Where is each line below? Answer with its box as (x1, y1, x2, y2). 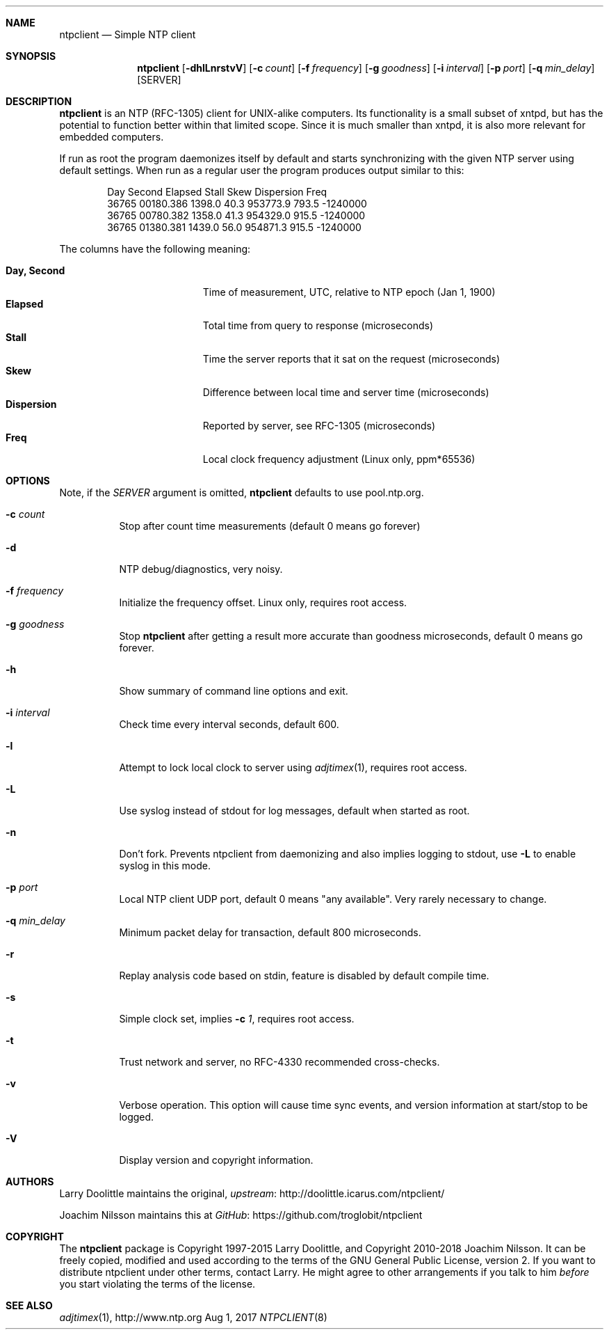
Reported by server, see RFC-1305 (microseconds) (202, 420, 436, 432)
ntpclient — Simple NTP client (59, 29, 196, 40)
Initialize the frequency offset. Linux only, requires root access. (119, 597, 407, 608)
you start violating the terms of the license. (59, 1278, 256, 1290)
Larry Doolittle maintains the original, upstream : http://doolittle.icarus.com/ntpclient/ (59, 1187, 445, 1199)
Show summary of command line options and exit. (119, 685, 348, 697)
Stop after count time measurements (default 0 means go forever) (119, 520, 421, 532)
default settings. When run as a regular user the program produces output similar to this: (59, 164, 464, 176)
